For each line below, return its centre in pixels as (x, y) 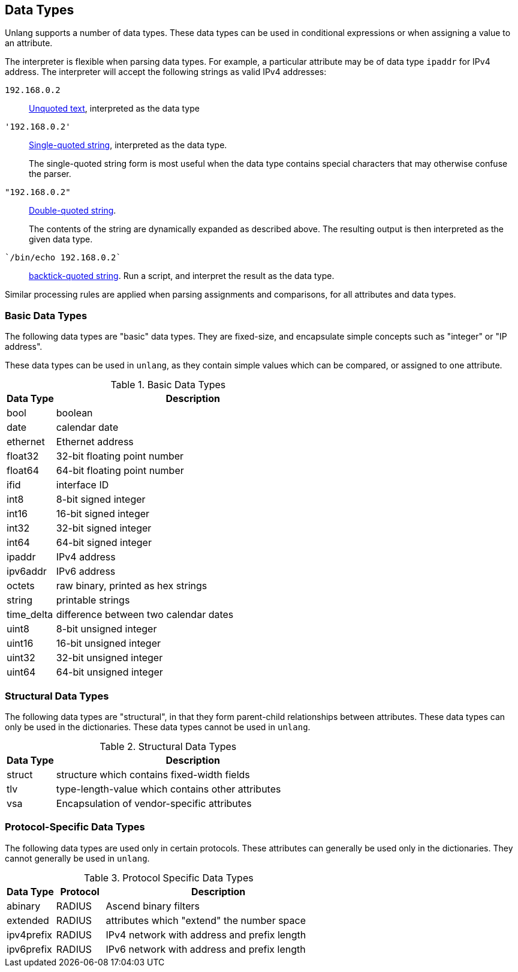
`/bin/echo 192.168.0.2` (63, 258)
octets (21, 586)
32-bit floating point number (120, 456)
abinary (24, 906)
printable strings (93, 600)
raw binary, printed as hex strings (132, 586)
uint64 (21, 672)
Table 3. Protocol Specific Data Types (168, 877)
